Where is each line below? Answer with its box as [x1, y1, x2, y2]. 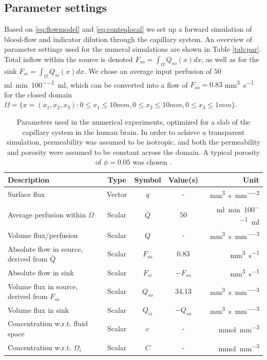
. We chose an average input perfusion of [84, 65, 212, 76]
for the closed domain [4, 89, 72, 99]
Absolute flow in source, [8, 243, 83, 254]
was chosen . [132, 156, 172, 167]
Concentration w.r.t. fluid [8, 318, 88, 329]
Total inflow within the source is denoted [4, 53, 133, 64]
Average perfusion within [8, 209, 86, 219]
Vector [106, 188, 127, 199]
